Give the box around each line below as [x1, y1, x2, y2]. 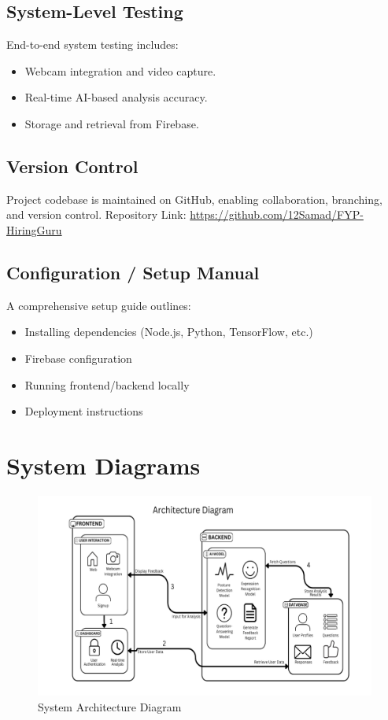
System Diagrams [6, 449, 201, 481]
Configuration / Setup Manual [6, 260, 260, 284]
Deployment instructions [24, 403, 143, 419]
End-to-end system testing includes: [6, 36, 179, 53]
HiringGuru [6, 221, 62, 238]
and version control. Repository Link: [6, 206, 187, 223]
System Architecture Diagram [38, 698, 182, 714]
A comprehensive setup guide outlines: [6, 297, 191, 313]
